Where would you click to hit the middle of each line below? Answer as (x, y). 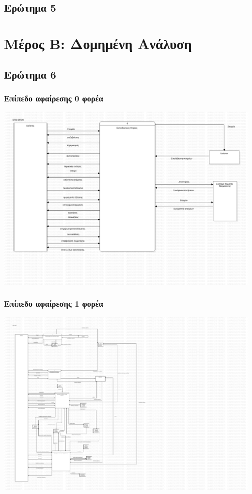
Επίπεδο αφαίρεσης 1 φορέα (54, 304)
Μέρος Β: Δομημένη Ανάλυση (98, 43)
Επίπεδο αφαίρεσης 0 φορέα (54, 98)
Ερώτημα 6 (30, 74)
